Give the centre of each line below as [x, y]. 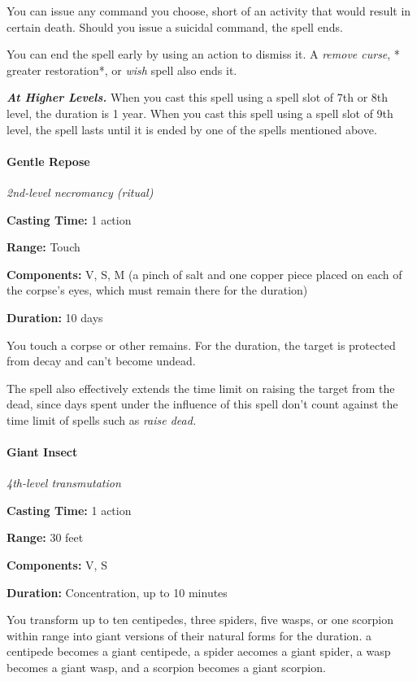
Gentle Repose [48, 161]
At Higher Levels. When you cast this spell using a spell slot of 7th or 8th [198, 97]
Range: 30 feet [45, 537]
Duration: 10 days [55, 317]
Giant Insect [42, 452]
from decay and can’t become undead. [101, 361]
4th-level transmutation [64, 483]
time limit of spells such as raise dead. [102, 419]
